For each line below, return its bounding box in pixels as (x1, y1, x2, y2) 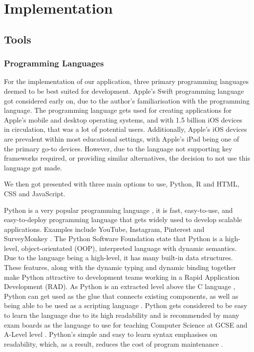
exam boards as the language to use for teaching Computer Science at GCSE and (4, 319, 248, 330)
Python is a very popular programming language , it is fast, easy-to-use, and (4, 205, 233, 215)
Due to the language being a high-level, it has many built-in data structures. (4, 252, 233, 263)
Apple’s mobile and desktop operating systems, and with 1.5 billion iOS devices (4, 114, 242, 124)
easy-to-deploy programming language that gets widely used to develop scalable (4, 214, 242, 225)
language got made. (4, 162, 62, 172)
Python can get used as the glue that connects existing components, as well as (4, 290, 238, 301)
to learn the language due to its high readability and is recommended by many (4, 310, 239, 320)
